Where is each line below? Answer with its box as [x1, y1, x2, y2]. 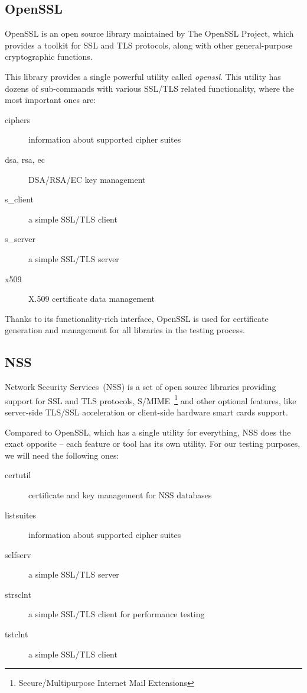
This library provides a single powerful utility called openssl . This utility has [5, 70, 281, 82]
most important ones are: [5, 94, 96, 106]
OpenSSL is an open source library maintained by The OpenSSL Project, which [5, 27, 294, 40]
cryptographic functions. [5, 50, 93, 63]
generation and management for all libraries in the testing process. [5, 324, 245, 336]
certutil [5, 469, 31, 481]
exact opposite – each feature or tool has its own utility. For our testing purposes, [5, 437, 301, 450]
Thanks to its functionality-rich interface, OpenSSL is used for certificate [5, 312, 269, 324]
